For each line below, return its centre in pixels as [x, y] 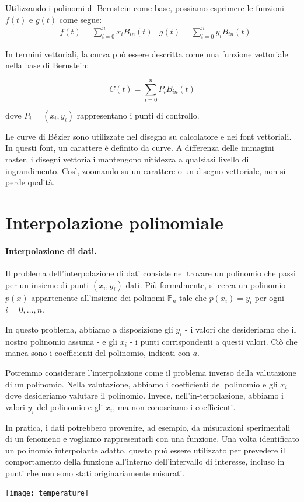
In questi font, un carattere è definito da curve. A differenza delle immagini [140, 148]
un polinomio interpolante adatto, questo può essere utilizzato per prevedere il [145, 450]
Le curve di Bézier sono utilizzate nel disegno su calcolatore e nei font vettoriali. [148, 136]
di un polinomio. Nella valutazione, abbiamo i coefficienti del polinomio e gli [141, 384]
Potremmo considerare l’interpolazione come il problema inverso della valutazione [151, 372]
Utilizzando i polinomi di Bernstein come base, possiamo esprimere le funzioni [145, 8]
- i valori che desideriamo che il [241, 329]
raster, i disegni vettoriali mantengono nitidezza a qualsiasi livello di [127, 159]
